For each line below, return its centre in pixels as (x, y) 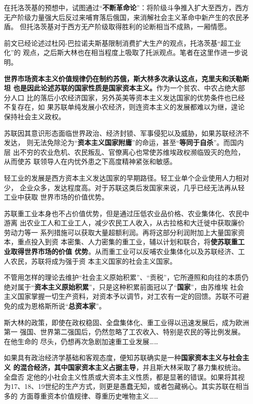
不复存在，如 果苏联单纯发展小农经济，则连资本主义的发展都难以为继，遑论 (124, 107)
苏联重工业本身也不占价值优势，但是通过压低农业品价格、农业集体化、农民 (123, 213)
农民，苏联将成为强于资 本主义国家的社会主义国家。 (93, 261)
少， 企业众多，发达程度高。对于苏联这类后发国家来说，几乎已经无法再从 (121, 187)
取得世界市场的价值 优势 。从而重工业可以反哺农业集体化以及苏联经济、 (124, 251)
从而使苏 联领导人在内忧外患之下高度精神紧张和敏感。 (90, 161)
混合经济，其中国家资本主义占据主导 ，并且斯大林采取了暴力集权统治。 (133, 367)
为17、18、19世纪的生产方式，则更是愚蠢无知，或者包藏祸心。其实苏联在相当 (126, 386)
